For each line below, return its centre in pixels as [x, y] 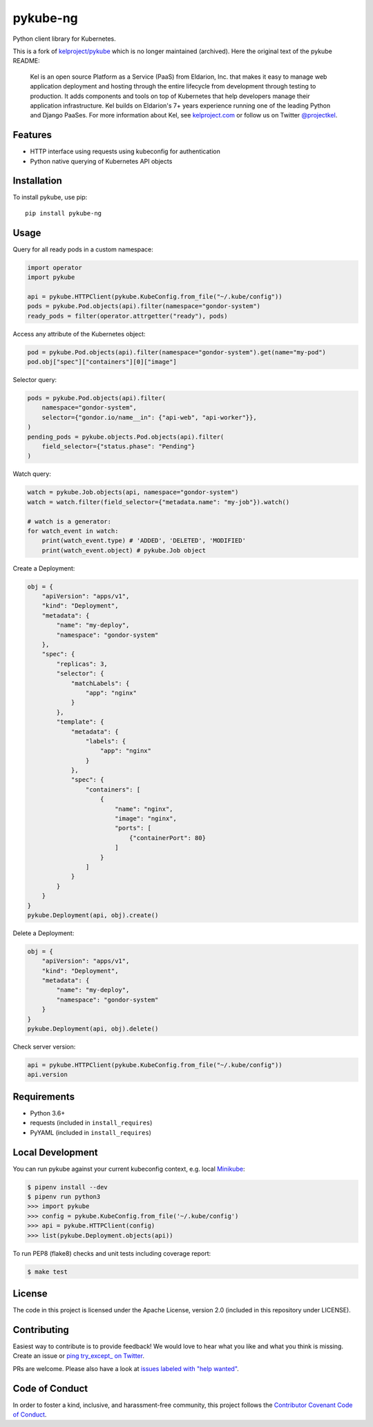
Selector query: [35, 380]
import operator [55, 267]
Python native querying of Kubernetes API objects [101, 161]
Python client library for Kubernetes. [65, 39]
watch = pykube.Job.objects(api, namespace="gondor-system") [133, 492]
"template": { [80, 722]
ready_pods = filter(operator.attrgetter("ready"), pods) [127, 316]
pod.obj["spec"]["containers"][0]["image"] [102, 362]
